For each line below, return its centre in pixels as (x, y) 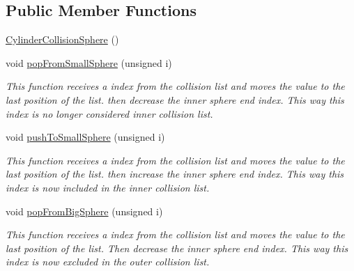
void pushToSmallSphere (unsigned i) (85, 137)
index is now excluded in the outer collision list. (108, 262)
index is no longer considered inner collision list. (109, 113)
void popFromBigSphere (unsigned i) (84, 211)
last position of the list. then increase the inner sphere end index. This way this (175, 174)
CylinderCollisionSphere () (62, 39)
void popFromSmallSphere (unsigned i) (89, 62)
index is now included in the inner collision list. (108, 187)
